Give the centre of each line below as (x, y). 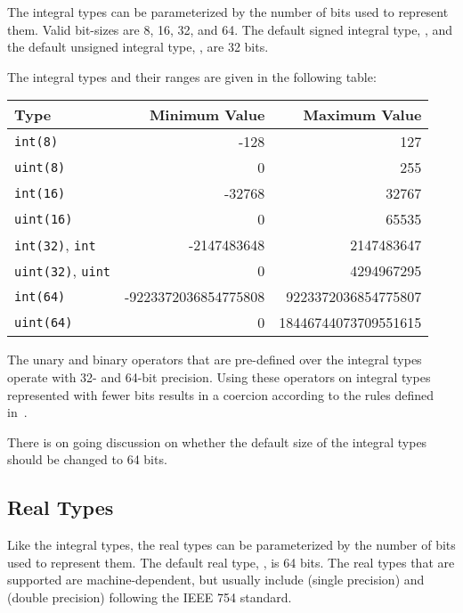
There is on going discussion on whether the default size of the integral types (217, 441)
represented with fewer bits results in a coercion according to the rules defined (220, 394)
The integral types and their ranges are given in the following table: (192, 76)
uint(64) (44, 322)
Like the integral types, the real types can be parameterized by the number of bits (231, 545)
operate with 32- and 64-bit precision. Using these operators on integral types (219, 376)
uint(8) (40, 167)
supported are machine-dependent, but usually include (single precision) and (216, 580)
